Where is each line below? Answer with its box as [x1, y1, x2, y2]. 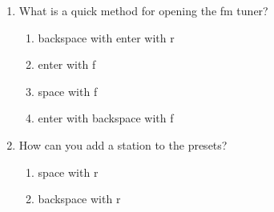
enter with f [38, 56, 96, 73]
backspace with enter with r [38, 29, 175, 46]
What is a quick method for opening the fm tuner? [18, 2, 268, 18]
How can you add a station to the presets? [18, 136, 228, 153]
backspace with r [38, 190, 121, 207]
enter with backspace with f [38, 110, 174, 126]
